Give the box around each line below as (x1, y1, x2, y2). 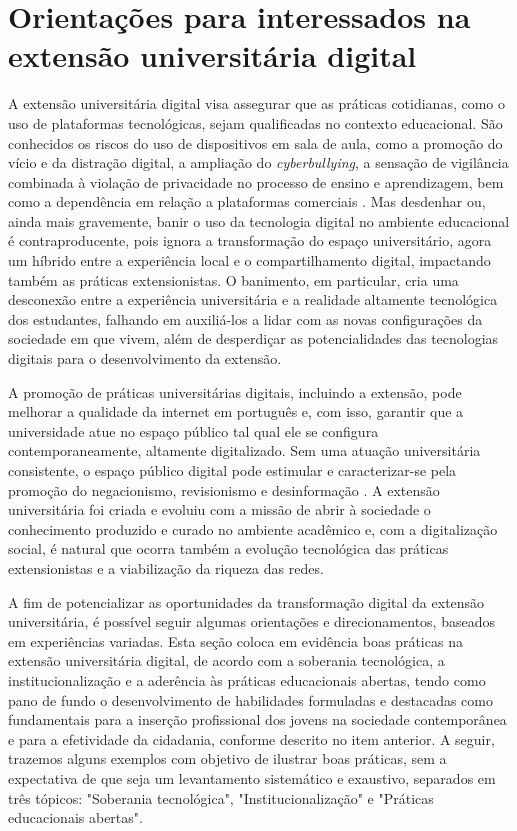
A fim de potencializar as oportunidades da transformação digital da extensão (8, 591, 485, 612)
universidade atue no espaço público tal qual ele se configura (8, 420, 379, 441)
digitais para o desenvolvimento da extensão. (8, 348, 282, 369)
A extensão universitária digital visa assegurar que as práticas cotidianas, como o (8, 93, 506, 114)
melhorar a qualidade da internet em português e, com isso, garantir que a (8, 401, 464, 422)
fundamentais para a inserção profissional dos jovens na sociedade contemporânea (8, 709, 507, 730)
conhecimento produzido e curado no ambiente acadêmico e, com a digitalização (8, 518, 498, 539)
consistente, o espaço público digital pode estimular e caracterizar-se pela (8, 460, 457, 480)
